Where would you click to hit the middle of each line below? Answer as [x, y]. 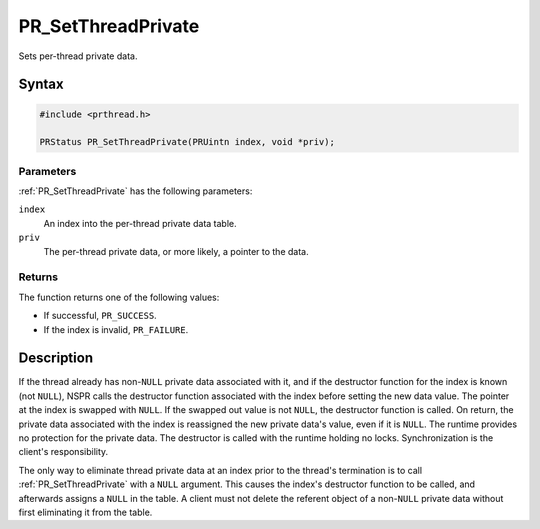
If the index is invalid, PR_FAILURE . [116, 329]
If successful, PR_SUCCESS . [100, 316]
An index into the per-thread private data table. [140, 223]
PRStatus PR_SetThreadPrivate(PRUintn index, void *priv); [187, 142]
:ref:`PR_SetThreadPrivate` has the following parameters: [135, 191]
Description [56, 358]
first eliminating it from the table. [85, 512]
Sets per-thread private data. [78, 56]
